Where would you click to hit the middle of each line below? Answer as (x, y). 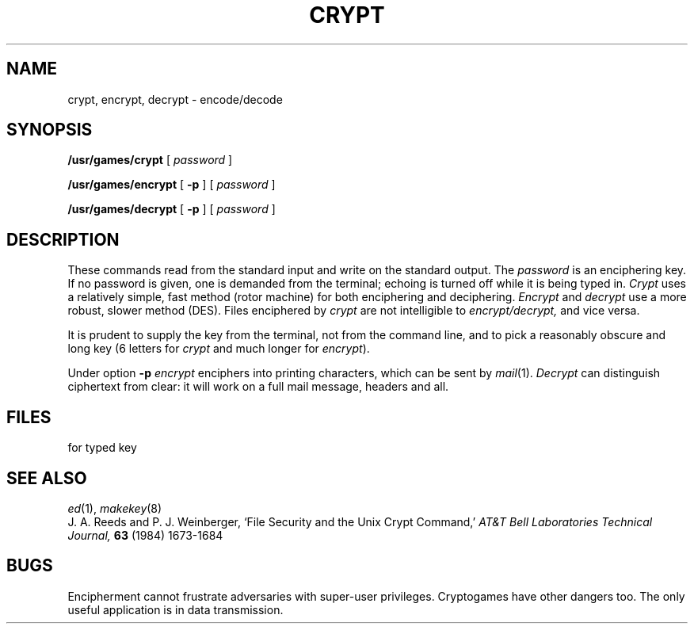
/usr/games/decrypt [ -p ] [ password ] (172, 209)
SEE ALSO (47, 478)
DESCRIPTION (63, 239)
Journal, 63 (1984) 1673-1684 (145, 535)
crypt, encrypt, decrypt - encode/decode (175, 99)
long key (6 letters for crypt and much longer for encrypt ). (219, 349)
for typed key (102, 448)
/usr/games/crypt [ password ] (150, 160)
